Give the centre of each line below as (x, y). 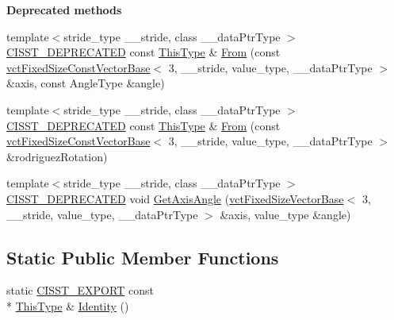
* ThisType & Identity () (68, 305)
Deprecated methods (64, 10)
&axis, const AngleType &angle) (86, 83)
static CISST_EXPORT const (80, 290)
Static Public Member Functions (143, 257)
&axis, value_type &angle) (285, 214)
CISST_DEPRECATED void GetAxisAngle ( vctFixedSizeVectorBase (175, 198)
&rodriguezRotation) (57, 156)
